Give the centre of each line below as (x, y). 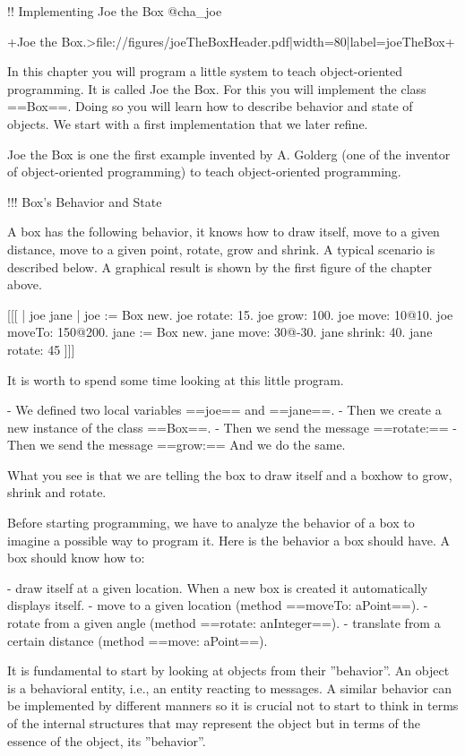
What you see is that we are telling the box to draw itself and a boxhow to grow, (230, 474)
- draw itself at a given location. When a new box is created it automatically (218, 587)
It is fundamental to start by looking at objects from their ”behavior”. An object (228, 670)
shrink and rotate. (57, 492)
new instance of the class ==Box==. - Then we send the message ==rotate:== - (232, 427)
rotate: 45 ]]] (41, 349)
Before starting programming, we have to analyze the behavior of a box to (211, 523)
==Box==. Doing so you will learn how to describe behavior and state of (210, 106)
